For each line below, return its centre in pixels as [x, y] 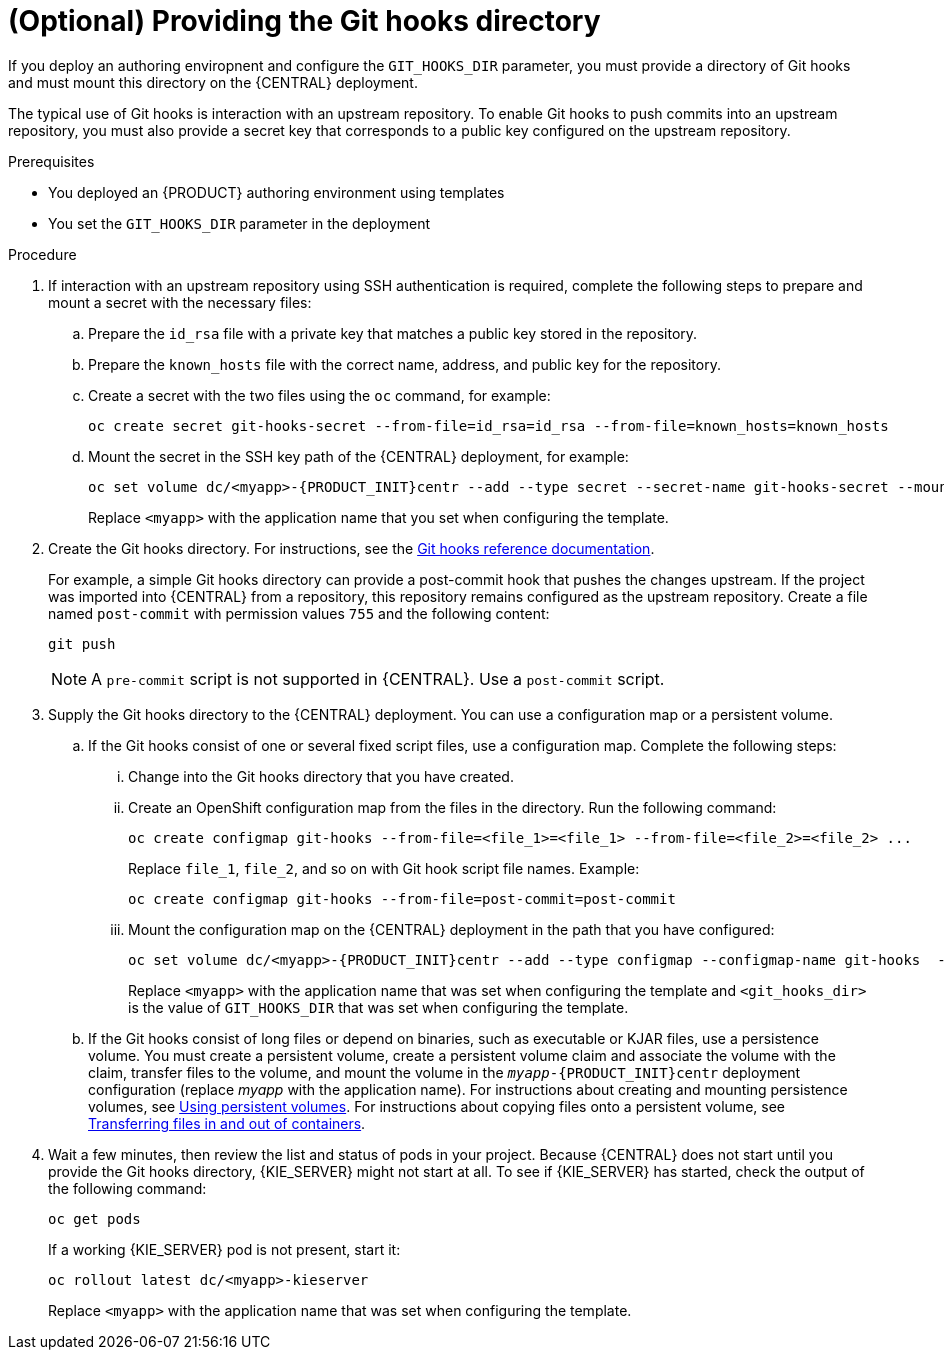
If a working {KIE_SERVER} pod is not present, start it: [224, 1249]
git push [82, 643]
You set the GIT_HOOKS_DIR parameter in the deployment [239, 223]
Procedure [42, 254]
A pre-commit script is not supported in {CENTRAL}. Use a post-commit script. [378, 678]
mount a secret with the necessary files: [180, 302]
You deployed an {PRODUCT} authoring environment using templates [276, 192]
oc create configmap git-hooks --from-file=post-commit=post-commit [402, 898]
